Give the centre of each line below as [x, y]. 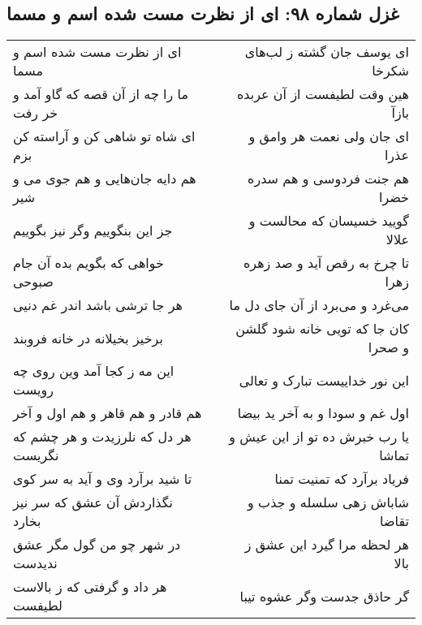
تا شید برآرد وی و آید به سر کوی [103, 479]
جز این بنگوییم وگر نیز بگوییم [93, 230]
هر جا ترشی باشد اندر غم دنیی [98, 305]
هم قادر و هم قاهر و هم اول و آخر [108, 413]
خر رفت [36, 113]
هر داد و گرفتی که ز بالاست [90, 587]
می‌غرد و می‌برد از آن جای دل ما [319, 305]
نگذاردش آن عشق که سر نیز [93, 502]
